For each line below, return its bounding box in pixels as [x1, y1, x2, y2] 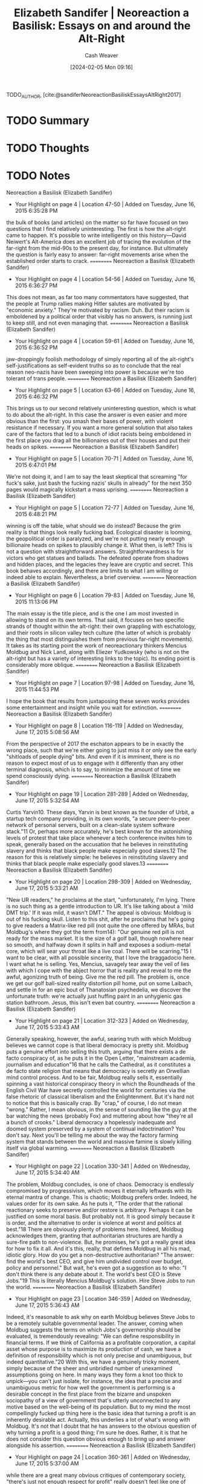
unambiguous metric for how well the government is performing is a [6, 1384, 175, 1392]
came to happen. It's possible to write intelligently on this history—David [6, 232, 186, 239]
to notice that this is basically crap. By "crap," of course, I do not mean [6, 1100, 182, 1107]
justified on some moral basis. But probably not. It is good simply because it [6, 1213, 195, 1220]
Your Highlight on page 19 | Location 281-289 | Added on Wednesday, [14, 791, 189, 798]
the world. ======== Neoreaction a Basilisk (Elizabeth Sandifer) [6, 1283, 162, 1291]
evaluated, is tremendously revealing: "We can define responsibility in [6, 1333, 180, 1340]
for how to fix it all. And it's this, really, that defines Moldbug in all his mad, [6, 1245, 192, 1252]
